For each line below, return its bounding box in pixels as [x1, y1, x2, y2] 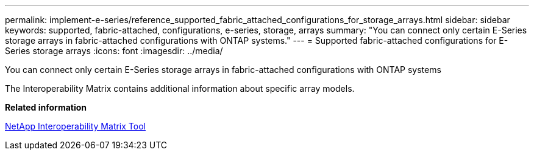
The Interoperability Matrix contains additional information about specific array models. [5, 83, 355, 94]
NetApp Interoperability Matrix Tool [5, 121, 146, 131]
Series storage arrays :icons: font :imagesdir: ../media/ [5, 46, 223, 56]
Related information [5, 102, 87, 112]
